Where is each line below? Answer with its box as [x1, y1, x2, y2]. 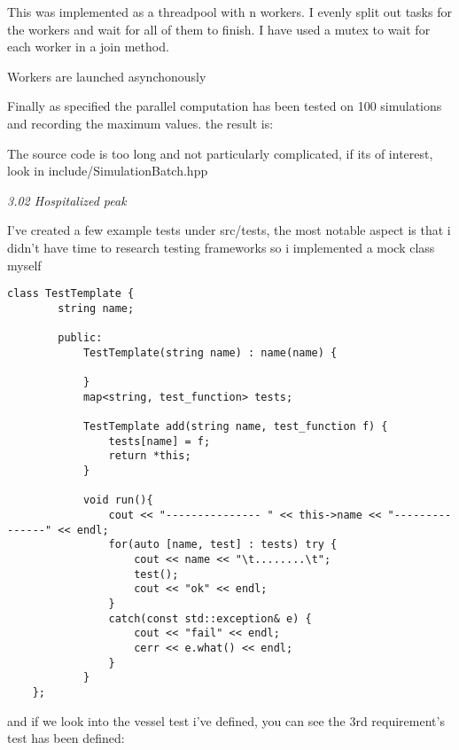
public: [58, 332, 103, 345]
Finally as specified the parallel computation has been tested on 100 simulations [7, 97, 442, 115]
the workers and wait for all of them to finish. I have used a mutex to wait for [7, 20, 431, 38]
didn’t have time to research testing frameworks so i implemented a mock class [7, 238, 435, 256]
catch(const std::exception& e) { [108, 612, 312, 625]
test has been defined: [7, 729, 125, 747]
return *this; [108, 449, 191, 463]
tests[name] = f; [108, 434, 211, 448]
